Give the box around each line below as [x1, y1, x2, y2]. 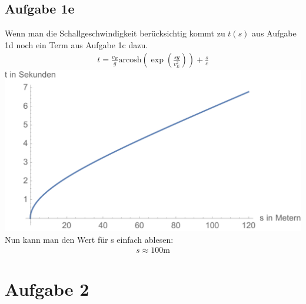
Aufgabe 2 [5, 277, 89, 301]
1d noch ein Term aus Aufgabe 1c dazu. [5, 38, 148, 51]
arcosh [118, 56, 142, 65]
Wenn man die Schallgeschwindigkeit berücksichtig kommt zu [5, 27, 225, 39]
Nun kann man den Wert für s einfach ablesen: [5, 233, 174, 245]
